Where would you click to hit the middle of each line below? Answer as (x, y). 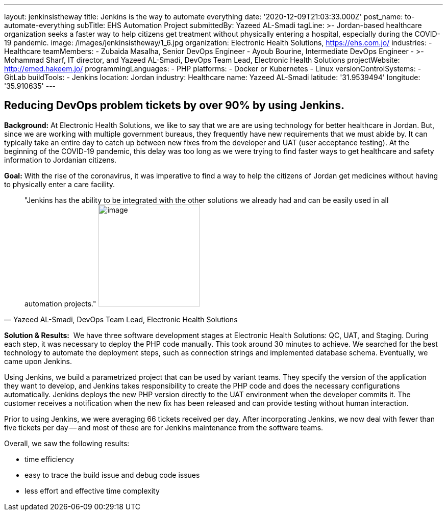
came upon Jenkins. (38, 361)
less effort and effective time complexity (92, 491)
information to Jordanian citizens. (60, 160)
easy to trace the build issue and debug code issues (112, 475)
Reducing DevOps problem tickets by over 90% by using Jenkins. (174, 106)
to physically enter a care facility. (60, 184)
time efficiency (49, 459)
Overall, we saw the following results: (67, 443)
